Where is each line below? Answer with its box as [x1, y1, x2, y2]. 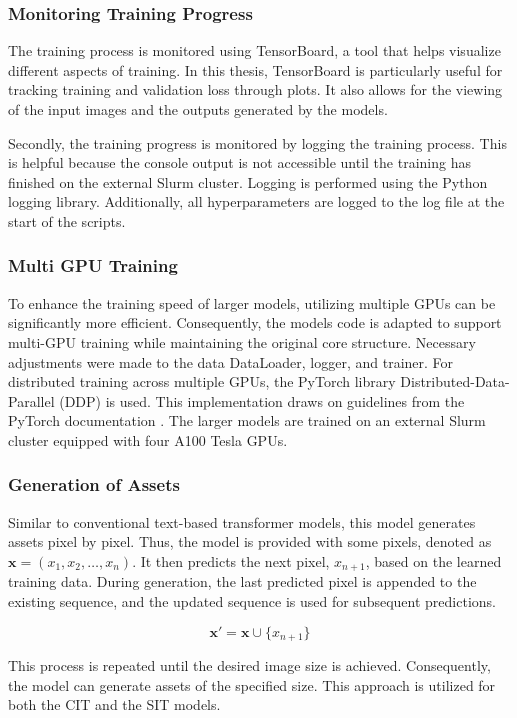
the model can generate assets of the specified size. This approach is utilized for [8, 674, 496, 695]
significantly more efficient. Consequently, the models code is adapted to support [8, 312, 502, 333]
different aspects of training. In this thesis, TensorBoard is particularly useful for [8, 59, 503, 80]
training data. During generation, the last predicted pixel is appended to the [8, 571, 477, 592]
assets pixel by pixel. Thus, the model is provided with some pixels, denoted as [8, 531, 492, 552]
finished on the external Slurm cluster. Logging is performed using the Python [8, 171, 488, 192]
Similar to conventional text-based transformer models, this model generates [8, 511, 476, 532]
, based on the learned [365, 550, 502, 571]
